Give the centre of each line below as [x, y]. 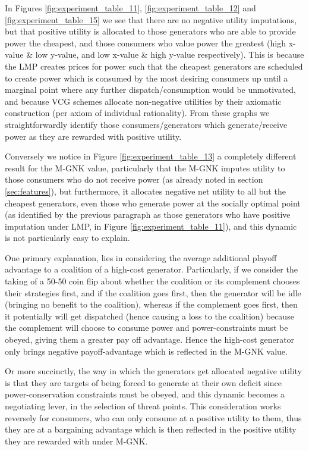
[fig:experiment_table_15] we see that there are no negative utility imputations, [151, 19]
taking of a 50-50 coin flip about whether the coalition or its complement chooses [152, 281]
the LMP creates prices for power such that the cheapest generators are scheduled [154, 66]
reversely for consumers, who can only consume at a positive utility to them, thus [153, 417]
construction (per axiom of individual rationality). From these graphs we [137, 113]
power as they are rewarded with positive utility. [93, 136]
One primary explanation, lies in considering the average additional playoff [141, 257]
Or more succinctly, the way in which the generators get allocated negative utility [154, 371]
